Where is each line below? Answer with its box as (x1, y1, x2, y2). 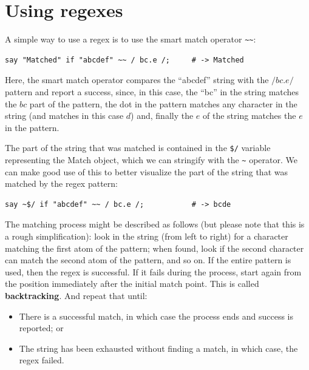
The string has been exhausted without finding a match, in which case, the (19, 341, 298, 354)
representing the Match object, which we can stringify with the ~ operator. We (5, 153, 297, 166)
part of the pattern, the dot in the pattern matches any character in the (29, 97, 297, 110)
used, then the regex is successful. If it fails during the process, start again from (5, 265, 302, 278)
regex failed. (19, 354, 64, 366)
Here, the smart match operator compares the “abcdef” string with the (5, 73, 269, 86)
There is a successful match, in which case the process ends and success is (19, 309, 294, 322)
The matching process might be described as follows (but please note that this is (5, 218, 305, 230)
